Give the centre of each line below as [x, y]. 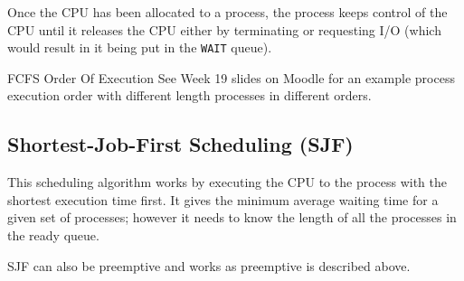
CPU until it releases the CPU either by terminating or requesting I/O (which [224, 29]
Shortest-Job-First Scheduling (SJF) [180, 144]
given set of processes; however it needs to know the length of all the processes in [232, 217]
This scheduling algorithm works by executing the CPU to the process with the [227, 182]
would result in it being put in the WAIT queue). [140, 47]
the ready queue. [53, 235]
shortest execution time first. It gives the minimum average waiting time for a [223, 199]
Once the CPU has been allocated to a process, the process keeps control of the [227, 12]
